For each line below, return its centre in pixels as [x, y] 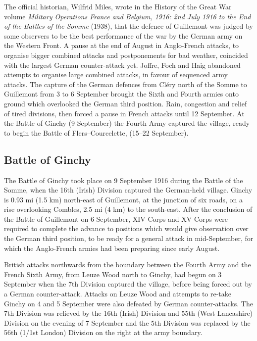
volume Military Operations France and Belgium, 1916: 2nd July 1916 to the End [128, 16]
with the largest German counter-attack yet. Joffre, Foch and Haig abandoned [122, 65]
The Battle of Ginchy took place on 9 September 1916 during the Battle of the [124, 180]
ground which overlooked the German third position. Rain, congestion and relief [126, 103]
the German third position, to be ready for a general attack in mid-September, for [129, 238]
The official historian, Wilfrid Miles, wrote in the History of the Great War [118, 6]
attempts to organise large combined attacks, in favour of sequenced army [116, 74]
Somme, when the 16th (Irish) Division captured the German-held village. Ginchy [128, 190]
